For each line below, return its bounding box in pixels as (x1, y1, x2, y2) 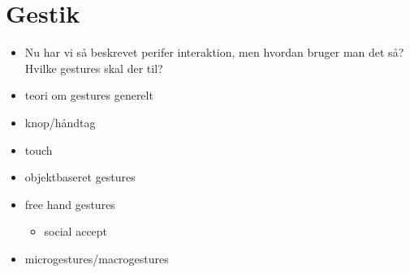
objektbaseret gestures (24, 168, 136, 186)
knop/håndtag (24, 113, 96, 130)
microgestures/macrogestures (24, 250, 169, 267)
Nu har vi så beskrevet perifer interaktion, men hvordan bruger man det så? (24, 44, 404, 61)
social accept (44, 223, 108, 240)
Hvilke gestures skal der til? (24, 59, 163, 76)
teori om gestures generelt (24, 87, 153, 104)
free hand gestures (24, 195, 115, 212)
